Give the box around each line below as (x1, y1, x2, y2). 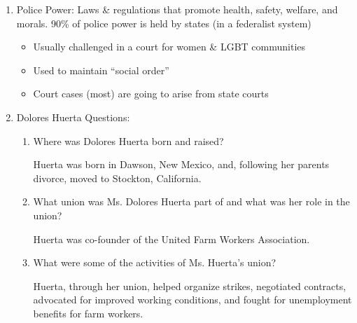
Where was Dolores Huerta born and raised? (33, 133, 224, 148)
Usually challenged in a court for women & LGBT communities (33, 39, 306, 54)
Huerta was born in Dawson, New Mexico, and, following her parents (33, 157, 330, 172)
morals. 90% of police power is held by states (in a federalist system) (16, 15, 311, 30)
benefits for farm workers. (33, 305, 143, 320)
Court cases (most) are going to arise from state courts (33, 86, 269, 101)
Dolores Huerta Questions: (16, 109, 130, 124)
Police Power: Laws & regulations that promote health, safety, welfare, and (16, 2, 338, 16)
